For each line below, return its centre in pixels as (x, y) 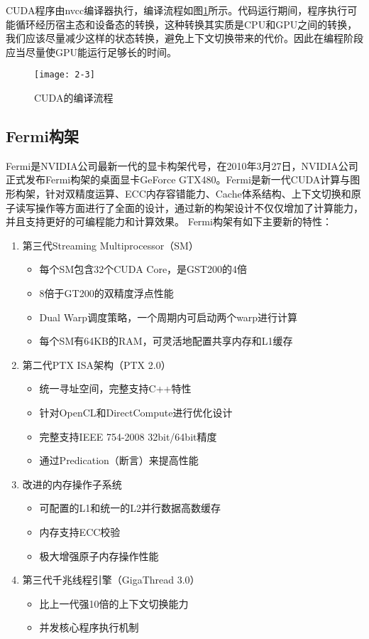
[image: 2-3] (65, 75)
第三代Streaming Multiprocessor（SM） (110, 245)
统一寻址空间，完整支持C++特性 (115, 388)
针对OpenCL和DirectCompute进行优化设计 (136, 412)
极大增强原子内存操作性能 (99, 555)
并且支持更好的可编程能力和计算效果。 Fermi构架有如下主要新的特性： (169, 221)
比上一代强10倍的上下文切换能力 (114, 603)
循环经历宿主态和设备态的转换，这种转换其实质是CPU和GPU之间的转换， (186, 24)
